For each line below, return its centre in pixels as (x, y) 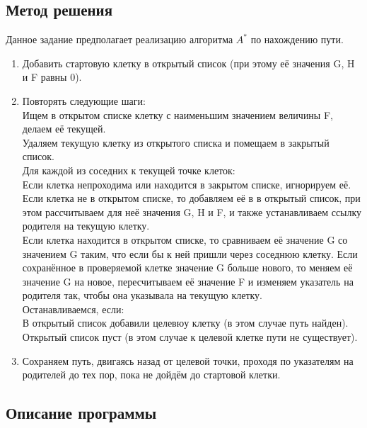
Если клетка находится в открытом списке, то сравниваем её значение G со (185, 239)
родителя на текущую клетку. (86, 226)
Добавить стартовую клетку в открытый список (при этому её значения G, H (188, 63)
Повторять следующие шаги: (84, 100)
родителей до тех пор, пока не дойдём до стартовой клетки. (151, 374)
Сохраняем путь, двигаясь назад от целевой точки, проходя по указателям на (188, 360)
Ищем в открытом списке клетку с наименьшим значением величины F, (177, 114)
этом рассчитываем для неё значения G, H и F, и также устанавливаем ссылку (192, 212)
